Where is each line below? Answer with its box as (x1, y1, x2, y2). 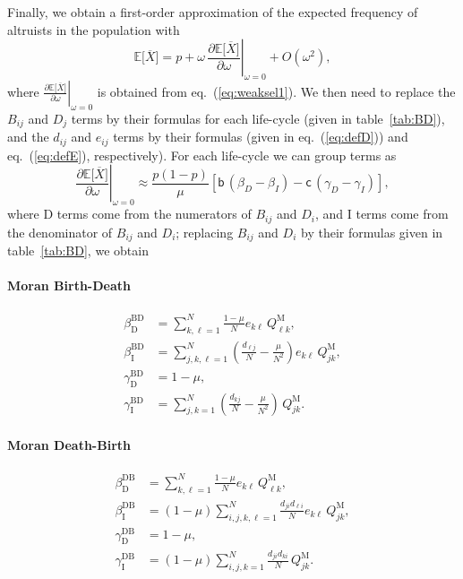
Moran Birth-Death (7, 276, 131, 295)
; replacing (176, 222, 234, 241)
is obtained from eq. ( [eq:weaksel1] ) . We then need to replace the (97, 82, 456, 100)
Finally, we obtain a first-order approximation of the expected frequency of (7, 3, 418, 21)
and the (7, 127, 49, 146)
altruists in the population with (7, 20, 180, 39)
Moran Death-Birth (7, 436, 131, 454)
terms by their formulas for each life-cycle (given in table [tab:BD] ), (71, 108, 445, 127)
